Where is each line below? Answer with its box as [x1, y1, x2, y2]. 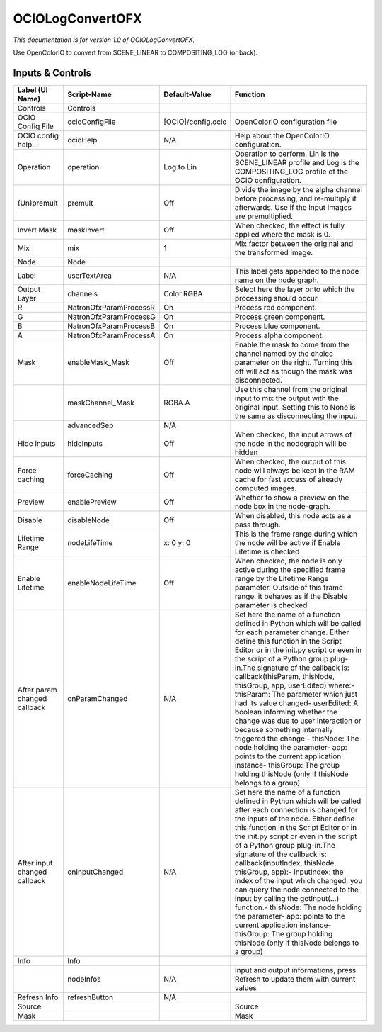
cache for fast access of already [234, 474, 343, 484]
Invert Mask [17, 225, 57, 235]
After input [17, 858, 53, 868]
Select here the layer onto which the [234, 284, 355, 294]
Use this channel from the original [234, 384, 347, 394]
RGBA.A [163, 398, 190, 408]
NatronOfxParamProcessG [67, 312, 156, 322]
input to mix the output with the [234, 393, 339, 403]
